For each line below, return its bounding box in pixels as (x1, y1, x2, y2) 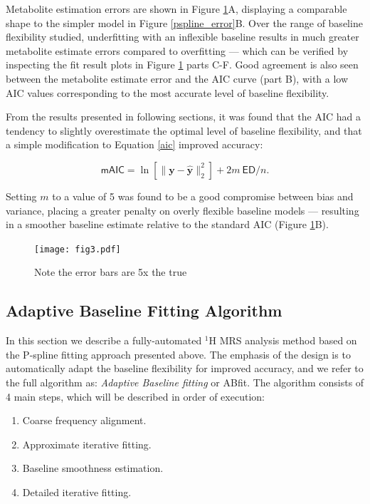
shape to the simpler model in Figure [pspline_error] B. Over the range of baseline (6, 15, 363, 30)
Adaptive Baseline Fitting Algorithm (6, 299, 282, 322)
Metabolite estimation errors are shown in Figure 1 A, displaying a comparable (6, 1, 347, 16)
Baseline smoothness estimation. (22, 461, 164, 475)
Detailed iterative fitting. (22, 484, 132, 499)
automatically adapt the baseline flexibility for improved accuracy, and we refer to (6, 361, 364, 376)
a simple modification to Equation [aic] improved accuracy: (6, 137, 263, 152)
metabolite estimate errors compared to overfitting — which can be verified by (6, 43, 349, 58)
